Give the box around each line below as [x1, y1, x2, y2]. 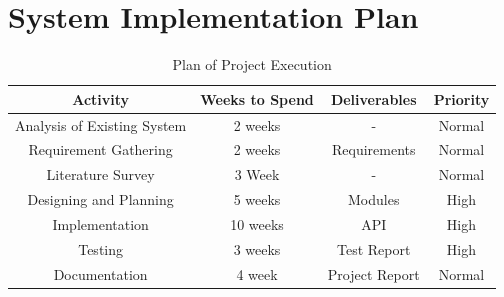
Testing [78, 238, 124, 259]
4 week [236, 263, 278, 284]
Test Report [337, 238, 411, 259]
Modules [348, 189, 400, 210]
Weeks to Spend [200, 88, 314, 109]
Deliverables [330, 88, 417, 109]
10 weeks [230, 213, 284, 234]
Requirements [331, 139, 416, 160]
